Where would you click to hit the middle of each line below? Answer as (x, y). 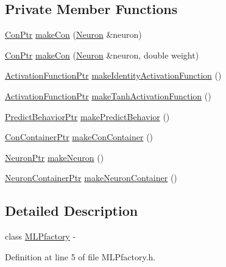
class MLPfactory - (41, 236)
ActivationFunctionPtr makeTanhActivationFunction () (108, 95)
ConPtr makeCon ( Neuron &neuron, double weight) (102, 55)
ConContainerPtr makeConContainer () (79, 137)
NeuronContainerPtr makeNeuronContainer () (91, 178)
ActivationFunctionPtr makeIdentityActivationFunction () (113, 75)
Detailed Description (72, 211)
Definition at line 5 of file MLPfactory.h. (80, 256)
